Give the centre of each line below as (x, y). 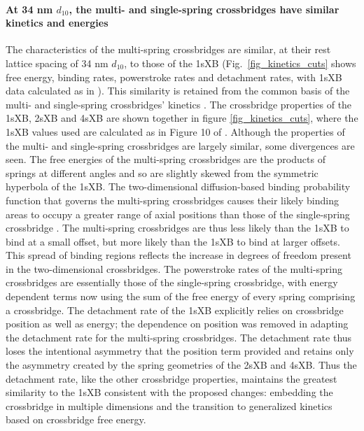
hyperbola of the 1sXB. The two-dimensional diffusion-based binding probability (178, 186)
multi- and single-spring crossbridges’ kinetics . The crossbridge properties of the (179, 104)
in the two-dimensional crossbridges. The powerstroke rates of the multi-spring (174, 268)
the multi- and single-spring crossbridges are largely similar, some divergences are (180, 145)
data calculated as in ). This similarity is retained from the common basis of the (178, 91)
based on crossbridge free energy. (76, 419)
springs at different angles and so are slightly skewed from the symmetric (162, 172)
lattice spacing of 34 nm (57, 63)
